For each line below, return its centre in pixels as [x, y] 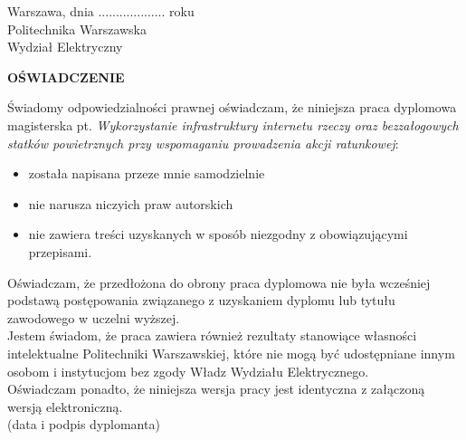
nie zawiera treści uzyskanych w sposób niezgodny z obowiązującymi [218, 234]
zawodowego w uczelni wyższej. [94, 317]
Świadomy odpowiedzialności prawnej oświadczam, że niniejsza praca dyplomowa [232, 107]
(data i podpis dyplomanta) [84, 424]
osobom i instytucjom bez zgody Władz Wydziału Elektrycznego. [188, 371]
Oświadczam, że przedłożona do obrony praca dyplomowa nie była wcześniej [219, 282]
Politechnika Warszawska [77, 29]
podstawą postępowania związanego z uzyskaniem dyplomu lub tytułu [201, 300]
